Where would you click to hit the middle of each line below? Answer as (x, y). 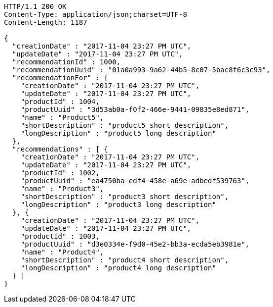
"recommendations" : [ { (60, 149)
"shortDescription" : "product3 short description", (125, 197)
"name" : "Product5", (62, 117)
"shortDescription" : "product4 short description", (125, 260)
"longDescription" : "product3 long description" (118, 205)
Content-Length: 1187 (46, 22)
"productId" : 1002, (60, 173)
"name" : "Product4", (62, 252)
